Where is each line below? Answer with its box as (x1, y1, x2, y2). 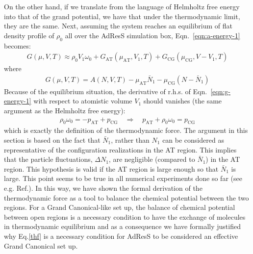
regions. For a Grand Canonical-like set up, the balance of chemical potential (4, 202, 235, 212)
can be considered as (162, 135, 224, 145)
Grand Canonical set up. (4, 240, 78, 251)
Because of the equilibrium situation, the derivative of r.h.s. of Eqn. (4, 86, 207, 96)
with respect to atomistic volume (33, 96, 132, 106)
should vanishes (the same (143, 96, 222, 106)
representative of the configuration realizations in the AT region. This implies (4, 144, 237, 154)
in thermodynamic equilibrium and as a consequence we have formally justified (4, 221, 241, 231)
